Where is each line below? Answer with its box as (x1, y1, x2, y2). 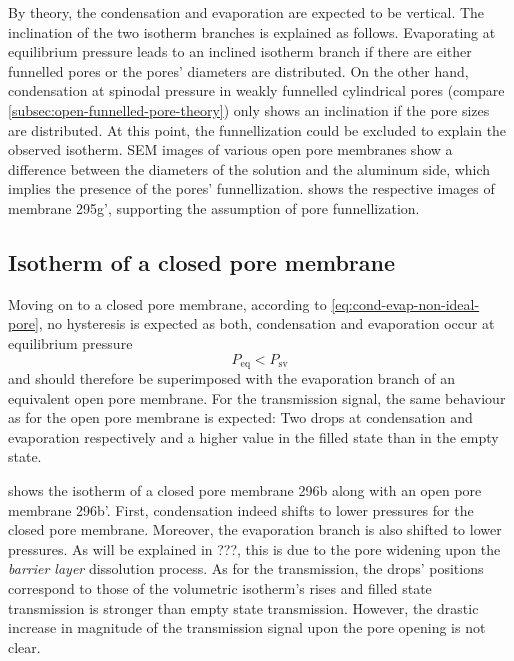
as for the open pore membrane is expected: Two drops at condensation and (8, 407, 473, 428)
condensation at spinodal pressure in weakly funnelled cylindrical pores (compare (8, 80, 505, 101)
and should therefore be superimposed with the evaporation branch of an (8, 367, 455, 388)
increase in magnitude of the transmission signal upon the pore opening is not (8, 617, 486, 638)
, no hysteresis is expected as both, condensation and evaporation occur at (38, 313, 495, 334)
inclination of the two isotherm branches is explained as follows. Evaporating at (8, 21, 496, 42)
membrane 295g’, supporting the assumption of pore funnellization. (8, 197, 420, 218)
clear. (8, 636, 41, 657)
